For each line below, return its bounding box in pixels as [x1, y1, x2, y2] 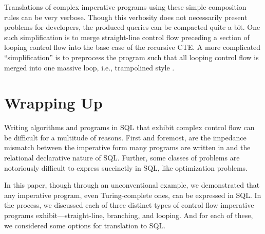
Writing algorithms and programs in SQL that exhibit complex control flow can [4, 122, 255, 133]
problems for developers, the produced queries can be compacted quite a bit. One [4, 22, 260, 32]
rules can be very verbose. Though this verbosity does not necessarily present [4, 11, 248, 22]
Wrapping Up [4, 92, 103, 113]
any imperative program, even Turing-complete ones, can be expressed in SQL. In [4, 189, 261, 200]
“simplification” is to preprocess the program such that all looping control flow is [4, 51, 259, 62]
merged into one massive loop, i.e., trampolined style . [4, 62, 175, 73]
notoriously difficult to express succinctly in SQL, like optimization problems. [4, 162, 248, 173]
